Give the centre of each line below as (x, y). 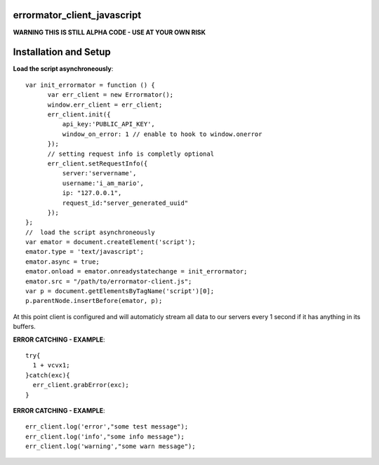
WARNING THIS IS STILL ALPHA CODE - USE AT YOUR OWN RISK (109, 32)
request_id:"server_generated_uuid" (125, 203)
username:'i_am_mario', (103, 183)
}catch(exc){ (48, 375)
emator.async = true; (62, 262)
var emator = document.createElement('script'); (111, 242)
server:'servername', (99, 173)
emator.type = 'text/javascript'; (85, 252)
